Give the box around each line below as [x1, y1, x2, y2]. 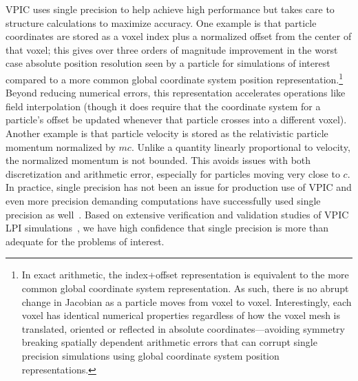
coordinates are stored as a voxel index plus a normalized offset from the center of [6, 29, 352, 43]
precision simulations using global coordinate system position [21, 348, 280, 362]
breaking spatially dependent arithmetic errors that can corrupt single [21, 335, 317, 349]
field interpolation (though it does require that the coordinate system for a [6, 99, 321, 113]
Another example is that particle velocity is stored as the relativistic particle [6, 126, 328, 140]
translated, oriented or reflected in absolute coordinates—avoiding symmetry [21, 321, 345, 336]
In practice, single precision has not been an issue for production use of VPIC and [6, 180, 352, 194]
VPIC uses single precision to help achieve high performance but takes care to [6, 2, 335, 16]
